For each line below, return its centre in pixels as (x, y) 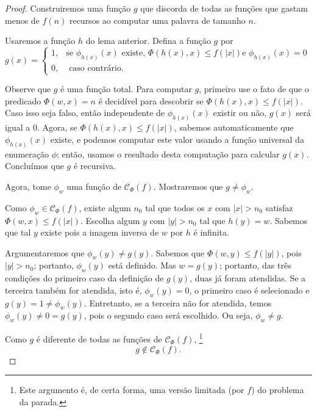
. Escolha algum (110, 220)
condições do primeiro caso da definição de (84, 278)
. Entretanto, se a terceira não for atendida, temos (178, 302)
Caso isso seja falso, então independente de (85, 113)
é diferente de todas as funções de (99, 338)
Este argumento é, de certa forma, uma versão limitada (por (132, 390)
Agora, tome (28, 186)
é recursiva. (94, 166)
